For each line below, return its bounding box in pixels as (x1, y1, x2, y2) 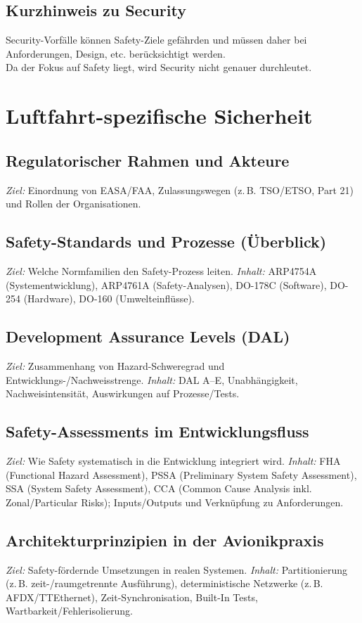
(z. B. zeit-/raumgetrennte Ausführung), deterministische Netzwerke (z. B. (6, 576, 323, 591)
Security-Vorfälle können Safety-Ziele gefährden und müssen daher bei (6, 32, 307, 47)
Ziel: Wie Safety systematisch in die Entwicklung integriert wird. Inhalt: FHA (6, 453, 341, 468)
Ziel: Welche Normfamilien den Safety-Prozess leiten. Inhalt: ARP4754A (6, 263, 317, 278)
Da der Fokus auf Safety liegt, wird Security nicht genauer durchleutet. (6, 60, 312, 75)
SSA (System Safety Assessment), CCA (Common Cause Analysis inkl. (6, 481, 312, 496)
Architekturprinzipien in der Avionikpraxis (6, 529, 324, 551)
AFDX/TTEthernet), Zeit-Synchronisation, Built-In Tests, (6, 589, 258, 604)
